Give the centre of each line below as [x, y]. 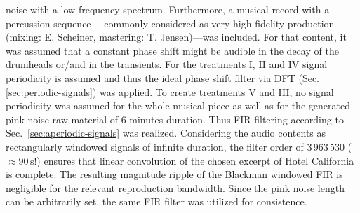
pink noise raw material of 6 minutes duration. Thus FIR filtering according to [175, 119]
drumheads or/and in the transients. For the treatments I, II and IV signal [167, 64]
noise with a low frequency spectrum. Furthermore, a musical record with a [168, 9]
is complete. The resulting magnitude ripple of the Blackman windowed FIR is [174, 174]
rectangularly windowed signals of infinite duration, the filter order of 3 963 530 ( [179, 146]
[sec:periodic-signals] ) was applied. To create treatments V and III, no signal [170, 91]
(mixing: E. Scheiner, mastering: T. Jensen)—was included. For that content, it [176, 37]
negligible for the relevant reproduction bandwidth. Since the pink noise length [175, 187]
